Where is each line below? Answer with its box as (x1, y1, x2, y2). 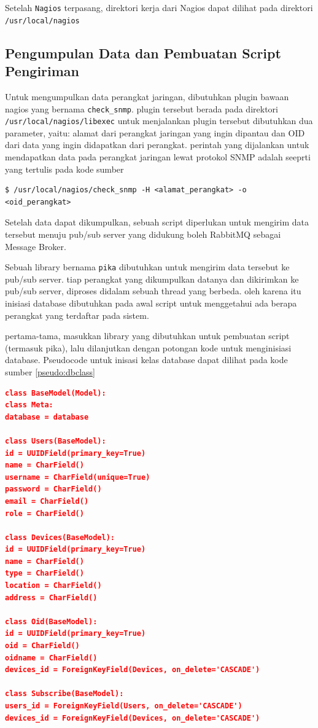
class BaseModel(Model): (5, 388, 106, 397)
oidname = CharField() (5, 653, 98, 662)
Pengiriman (5, 61, 80, 80)
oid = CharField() (5, 641, 80, 651)
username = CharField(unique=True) (5, 472, 150, 482)
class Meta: (5, 401, 53, 410)
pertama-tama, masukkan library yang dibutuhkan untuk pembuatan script (5, 329, 290, 342)
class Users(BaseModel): (5, 436, 106, 445)
